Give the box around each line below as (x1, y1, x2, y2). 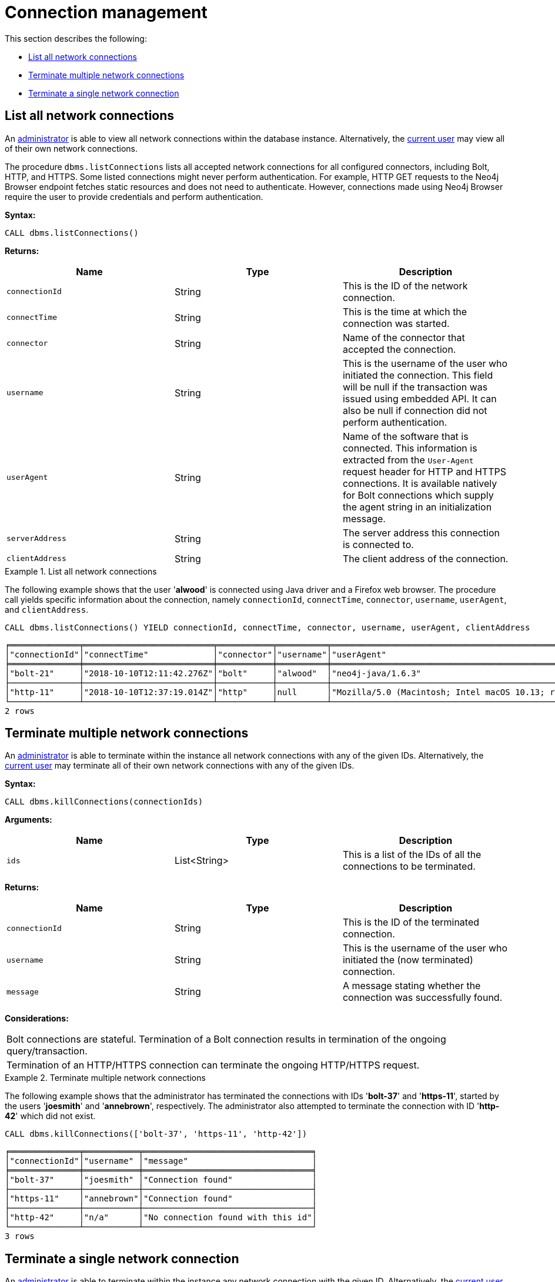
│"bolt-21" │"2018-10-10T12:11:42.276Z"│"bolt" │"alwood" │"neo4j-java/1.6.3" (5, 668, 422, 678)
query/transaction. (6, 1045, 88, 1057)
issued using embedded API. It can (342, 392, 497, 405)
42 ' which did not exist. (5, 1111, 96, 1121)
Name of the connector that (342, 331, 465, 343)
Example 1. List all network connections (5, 566, 157, 576)
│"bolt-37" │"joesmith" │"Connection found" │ (5, 1175, 317, 1185)
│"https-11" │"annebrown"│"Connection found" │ (5, 1194, 317, 1204)
